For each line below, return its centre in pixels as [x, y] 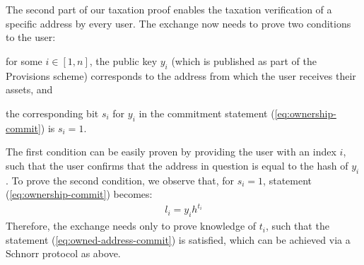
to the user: [31, 37]
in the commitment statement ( [207, 113]
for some [24, 60]
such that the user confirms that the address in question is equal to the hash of [177, 165]
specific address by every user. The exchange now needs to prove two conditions [178, 23]
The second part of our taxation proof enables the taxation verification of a [169, 9]
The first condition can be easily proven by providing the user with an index [171, 152]
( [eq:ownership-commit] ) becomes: [79, 194]
